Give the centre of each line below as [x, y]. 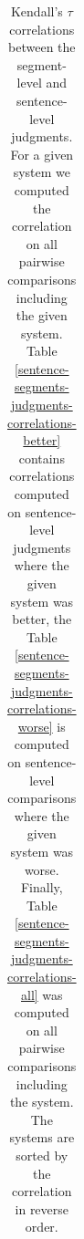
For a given [42, 154]
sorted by [42, 1155]
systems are [42, 1137]
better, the [42, 619]
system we [42, 172]
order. [42, 1227]
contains [42, 458]
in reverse [42, 1208]
